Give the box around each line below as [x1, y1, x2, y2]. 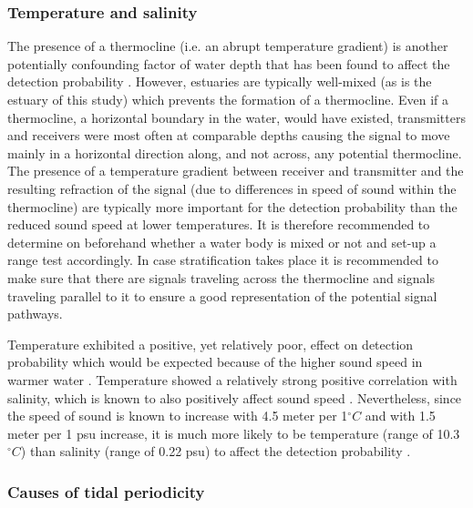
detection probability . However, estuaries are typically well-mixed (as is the [7, 72, 432, 91]
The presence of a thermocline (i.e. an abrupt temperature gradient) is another [7, 36, 448, 56]
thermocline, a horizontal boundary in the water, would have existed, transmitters [7, 107, 466, 127]
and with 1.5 [365, 406, 436, 425]
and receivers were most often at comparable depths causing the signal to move [7, 126, 450, 145]
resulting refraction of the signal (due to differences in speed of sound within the [7, 178, 457, 198]
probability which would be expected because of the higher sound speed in [7, 352, 423, 371]
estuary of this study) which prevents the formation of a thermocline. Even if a [7, 90, 449, 108]
